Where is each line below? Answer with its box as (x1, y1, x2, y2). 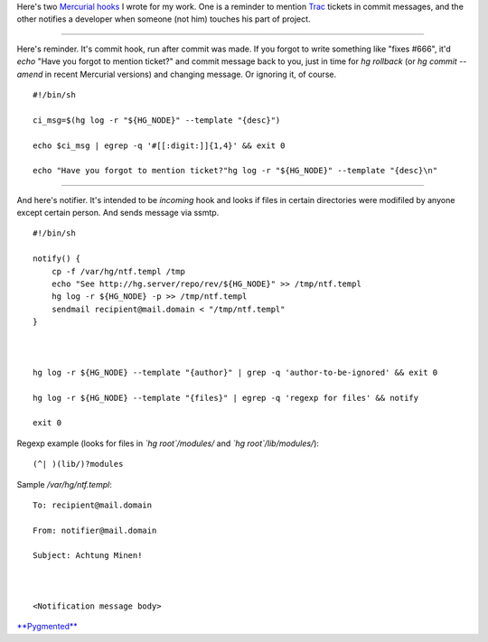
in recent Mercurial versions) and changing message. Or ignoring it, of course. (44, 69, 337, 79)
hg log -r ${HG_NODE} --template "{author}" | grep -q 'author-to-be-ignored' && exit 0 (33, 367, 438, 377)
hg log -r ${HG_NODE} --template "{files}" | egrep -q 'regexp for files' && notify (33, 393, 419, 403)
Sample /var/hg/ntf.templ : (16, 479, 112, 489)
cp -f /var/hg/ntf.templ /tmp (51, 266, 185, 276)
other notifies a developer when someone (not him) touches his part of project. (16, 14, 311, 24)
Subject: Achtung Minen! (33, 551, 143, 561)
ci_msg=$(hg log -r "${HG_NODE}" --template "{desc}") (33, 115, 281, 126)
